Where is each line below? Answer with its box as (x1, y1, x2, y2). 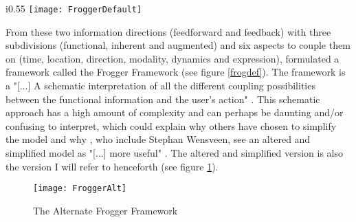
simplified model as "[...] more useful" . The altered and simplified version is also (5, 146, 344, 159)
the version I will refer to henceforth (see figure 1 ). (5, 159, 219, 173)
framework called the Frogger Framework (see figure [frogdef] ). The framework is (5, 65, 346, 79)
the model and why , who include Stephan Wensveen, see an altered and (5, 132, 311, 146)
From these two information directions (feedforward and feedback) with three (5, 24, 331, 38)
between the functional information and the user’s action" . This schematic (5, 91, 320, 106)
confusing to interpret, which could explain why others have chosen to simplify (5, 118, 337, 133)
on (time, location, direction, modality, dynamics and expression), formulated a (5, 51, 340, 65)
